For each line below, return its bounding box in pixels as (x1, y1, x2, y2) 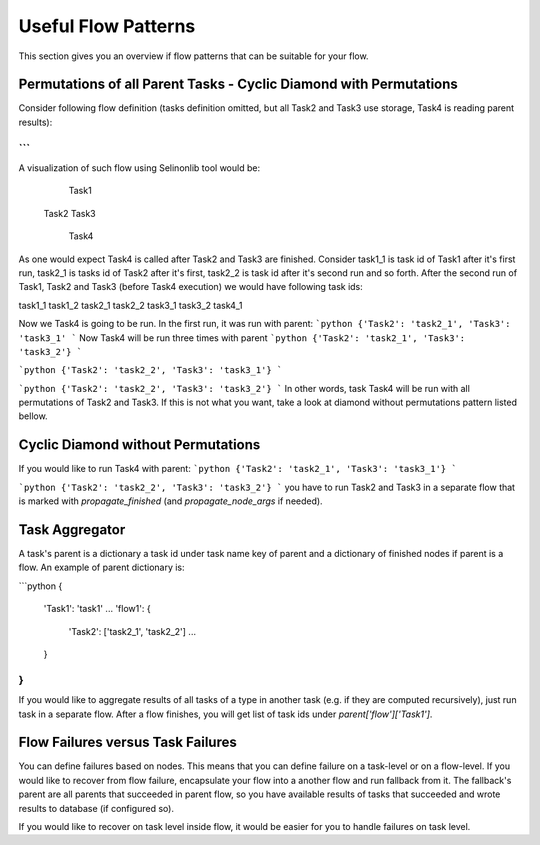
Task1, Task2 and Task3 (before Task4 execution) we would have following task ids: (18, 281, 364, 293)
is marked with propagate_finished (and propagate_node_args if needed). (18, 495, 324, 507)
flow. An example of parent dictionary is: (18, 561, 185, 574)
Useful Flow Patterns (18, 15, 196, 37)
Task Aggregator (18, 521, 126, 538)
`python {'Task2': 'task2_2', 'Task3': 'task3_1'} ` (18, 365, 283, 376)
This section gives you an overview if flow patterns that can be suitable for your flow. (18, 50, 369, 62)
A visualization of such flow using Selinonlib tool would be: (18, 161, 260, 174)
